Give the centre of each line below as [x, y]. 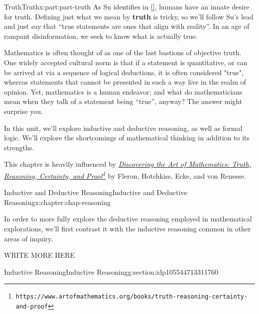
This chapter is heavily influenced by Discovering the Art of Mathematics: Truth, [128, 164]
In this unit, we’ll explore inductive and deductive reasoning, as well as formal [123, 128]
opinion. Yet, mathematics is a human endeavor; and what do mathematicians [123, 91]
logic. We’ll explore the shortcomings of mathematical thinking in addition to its [127, 138]
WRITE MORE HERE [40, 255]
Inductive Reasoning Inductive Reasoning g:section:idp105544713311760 [111, 271]
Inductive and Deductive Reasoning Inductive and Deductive [96, 192]
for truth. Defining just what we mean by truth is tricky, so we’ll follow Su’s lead [129, 16]
